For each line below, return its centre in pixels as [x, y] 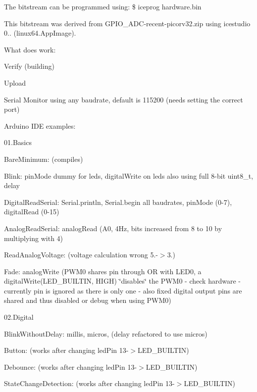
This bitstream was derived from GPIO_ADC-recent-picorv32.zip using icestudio [127, 23]
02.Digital [19, 317]
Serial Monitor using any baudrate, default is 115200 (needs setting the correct [124, 99]
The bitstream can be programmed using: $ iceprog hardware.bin [103, 6]
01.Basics [18, 142]
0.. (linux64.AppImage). [40, 33]
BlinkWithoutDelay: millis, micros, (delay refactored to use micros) [106, 333]
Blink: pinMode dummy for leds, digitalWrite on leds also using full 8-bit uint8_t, [129, 175]
